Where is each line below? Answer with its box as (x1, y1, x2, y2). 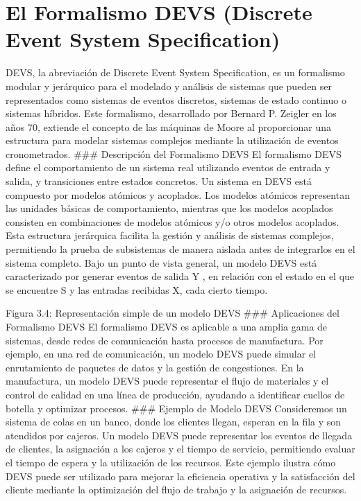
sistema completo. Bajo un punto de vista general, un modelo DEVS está (6, 255, 317, 270)
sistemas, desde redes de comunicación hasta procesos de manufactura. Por (6, 333, 324, 347)
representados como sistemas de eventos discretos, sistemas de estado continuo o (6, 92, 346, 107)
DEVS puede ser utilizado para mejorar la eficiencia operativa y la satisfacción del (6, 468, 355, 483)
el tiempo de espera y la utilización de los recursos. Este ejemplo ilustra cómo (6, 455, 336, 469)
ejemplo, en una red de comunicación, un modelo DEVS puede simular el (6, 346, 316, 361)
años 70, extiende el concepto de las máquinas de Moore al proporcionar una (6, 119, 331, 134)
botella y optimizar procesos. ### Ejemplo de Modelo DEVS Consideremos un (6, 401, 347, 415)
